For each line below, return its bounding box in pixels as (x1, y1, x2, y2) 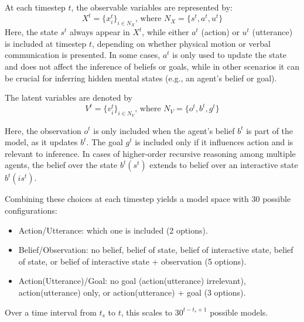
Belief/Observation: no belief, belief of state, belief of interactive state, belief (18, 244, 293, 256)
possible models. (210, 306, 268, 318)
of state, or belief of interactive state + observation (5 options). (18, 255, 247, 267)
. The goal (86, 136, 123, 148)
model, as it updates (5, 136, 78, 148)
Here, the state (5, 26, 58, 38)
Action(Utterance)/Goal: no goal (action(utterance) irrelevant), (18, 275, 246, 287)
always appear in (69, 26, 130, 38)
